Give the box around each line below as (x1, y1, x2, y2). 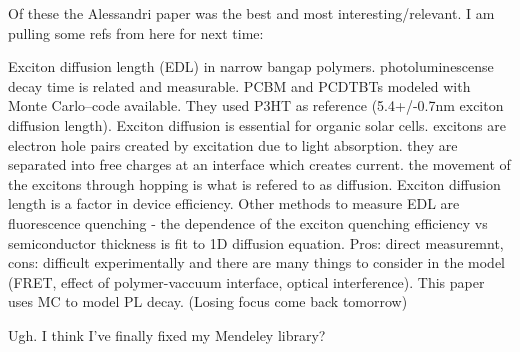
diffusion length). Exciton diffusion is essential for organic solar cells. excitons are (8, 114, 506, 135)
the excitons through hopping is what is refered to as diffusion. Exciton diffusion (8, 173, 501, 194)
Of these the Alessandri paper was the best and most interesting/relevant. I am (8, 3, 495, 23)
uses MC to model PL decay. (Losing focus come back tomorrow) (8, 291, 408, 312)
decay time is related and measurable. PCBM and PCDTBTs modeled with (8, 75, 471, 96)
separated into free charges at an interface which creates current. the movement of (8, 154, 511, 175)
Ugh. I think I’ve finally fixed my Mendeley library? (8, 324, 326, 345)
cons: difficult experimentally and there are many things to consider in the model (8, 252, 505, 273)
